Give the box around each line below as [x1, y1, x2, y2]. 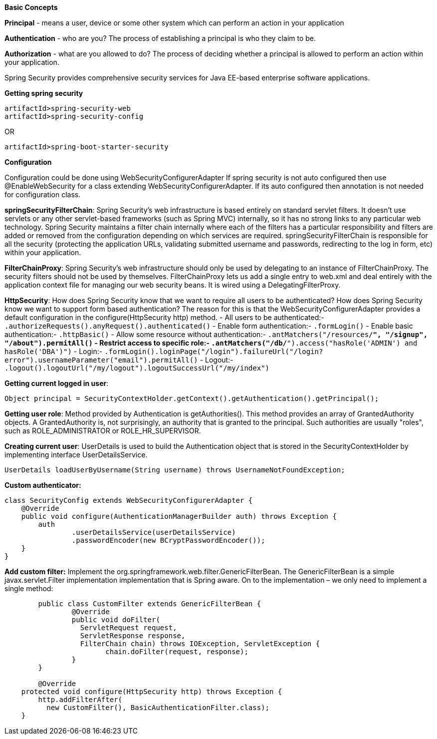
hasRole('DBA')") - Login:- [4, 347, 103, 356]
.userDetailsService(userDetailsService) [71, 528, 236, 536]
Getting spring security [4, 89, 83, 97]
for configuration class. [4, 190, 81, 199]
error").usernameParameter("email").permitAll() [4, 356, 198, 364]
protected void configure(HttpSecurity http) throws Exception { [21, 688, 282, 696]
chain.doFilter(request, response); [105, 648, 248, 656]
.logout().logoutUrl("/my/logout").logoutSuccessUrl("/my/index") [4, 364, 270, 372]
